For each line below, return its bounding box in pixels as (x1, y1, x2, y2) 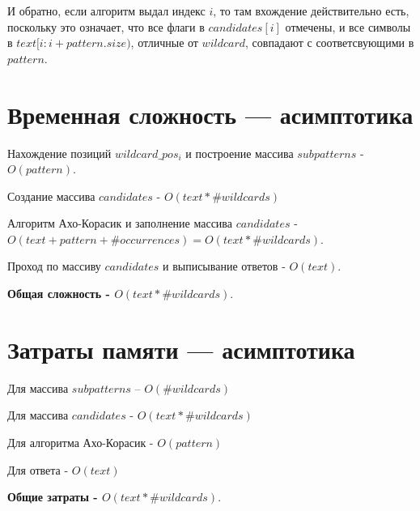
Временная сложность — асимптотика (7, 97, 414, 130)
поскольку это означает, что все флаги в (7, 18, 205, 35)
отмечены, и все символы (285, 18, 411, 35)
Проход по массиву (7, 258, 101, 275)
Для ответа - (7, 461, 69, 478)
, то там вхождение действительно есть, (213, 2, 409, 19)
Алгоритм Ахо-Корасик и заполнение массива (7, 215, 232, 232)
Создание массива (7, 187, 95, 204)
